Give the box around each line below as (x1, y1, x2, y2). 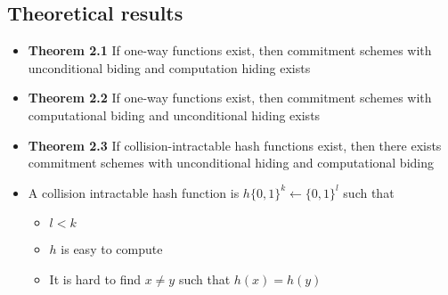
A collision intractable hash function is (28, 183, 240, 201)
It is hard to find (49, 269, 142, 288)
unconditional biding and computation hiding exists (28, 58, 311, 77)
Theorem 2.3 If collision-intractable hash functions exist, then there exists (28, 135, 442, 154)
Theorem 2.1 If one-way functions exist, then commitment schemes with (28, 41, 432, 60)
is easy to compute (61, 240, 163, 258)
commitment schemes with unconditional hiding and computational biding (28, 153, 434, 172)
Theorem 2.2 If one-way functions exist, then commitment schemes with (28, 88, 432, 107)
